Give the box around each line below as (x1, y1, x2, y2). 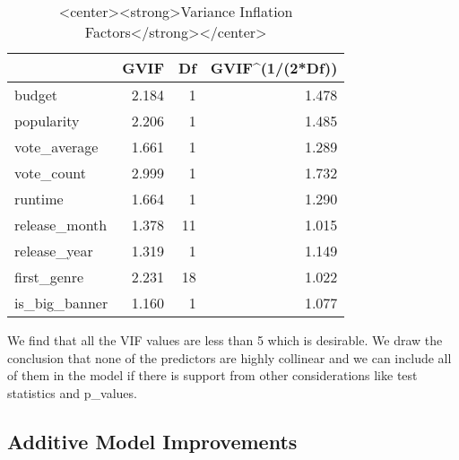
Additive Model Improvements (7, 427, 298, 455)
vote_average (14, 136, 99, 157)
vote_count (14, 162, 87, 183)
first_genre (14, 266, 84, 287)
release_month (14, 214, 108, 235)
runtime (14, 188, 64, 209)
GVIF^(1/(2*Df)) (210, 57, 338, 78)
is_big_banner (14, 292, 108, 313)
